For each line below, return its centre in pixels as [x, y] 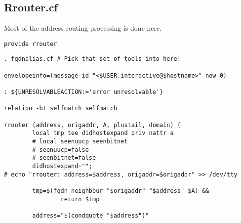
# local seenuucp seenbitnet [80, 142]
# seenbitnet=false [64, 158]
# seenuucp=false [60, 150]
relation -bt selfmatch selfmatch [61, 109]
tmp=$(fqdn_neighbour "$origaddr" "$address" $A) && [121, 191]
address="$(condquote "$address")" [91, 215]
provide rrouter [31, 44]
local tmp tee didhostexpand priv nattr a [103, 133]
